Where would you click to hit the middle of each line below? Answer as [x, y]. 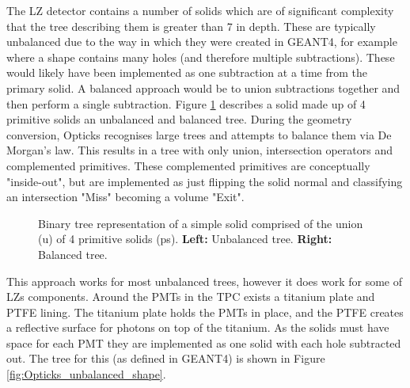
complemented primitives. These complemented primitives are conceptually [188, 165]
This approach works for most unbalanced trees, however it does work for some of [205, 281]
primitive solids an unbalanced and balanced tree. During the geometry [179, 119]
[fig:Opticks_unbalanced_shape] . [86, 374]
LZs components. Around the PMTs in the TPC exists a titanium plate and [191, 297]
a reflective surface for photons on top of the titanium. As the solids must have [198, 327]
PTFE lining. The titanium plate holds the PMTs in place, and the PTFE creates [205, 312]
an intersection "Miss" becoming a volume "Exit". [125, 197]
